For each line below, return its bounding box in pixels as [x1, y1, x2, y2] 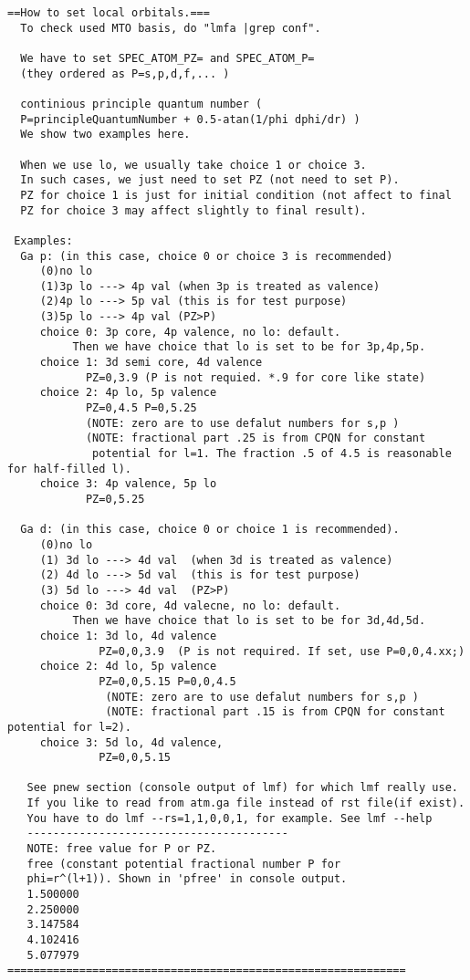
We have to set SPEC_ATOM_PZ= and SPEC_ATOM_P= [20, 51, 315, 65]
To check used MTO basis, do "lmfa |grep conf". [20, 21, 321, 35]
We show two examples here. [20, 128, 191, 141]
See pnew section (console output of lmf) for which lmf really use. [26, 781, 458, 795]
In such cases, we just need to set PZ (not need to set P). [20, 173, 400, 187]
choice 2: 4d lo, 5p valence [39, 660, 217, 673]
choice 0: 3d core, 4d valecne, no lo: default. [39, 599, 341, 612]
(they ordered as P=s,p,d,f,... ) [20, 67, 230, 80]
